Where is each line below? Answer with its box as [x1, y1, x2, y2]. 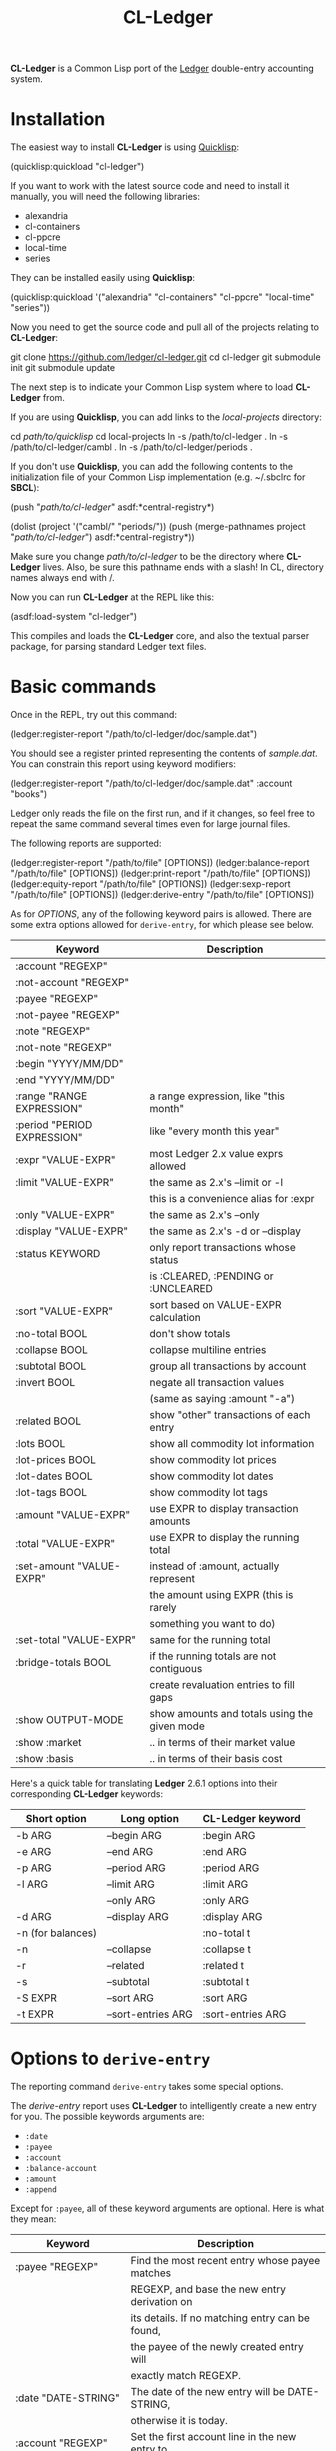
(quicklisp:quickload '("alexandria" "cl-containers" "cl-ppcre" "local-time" [10, 291, 315, 303]
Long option [120, 1812, 180, 1826]
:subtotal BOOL [15, 1359, 87, 1373]
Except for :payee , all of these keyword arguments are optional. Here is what [10, 2202, 325, 2214]
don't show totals [149, 1327, 231, 1341]
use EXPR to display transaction [149, 1502, 299, 1516]
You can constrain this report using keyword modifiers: [10, 758, 237, 770]
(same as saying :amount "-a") [149, 1392, 296, 1406]
